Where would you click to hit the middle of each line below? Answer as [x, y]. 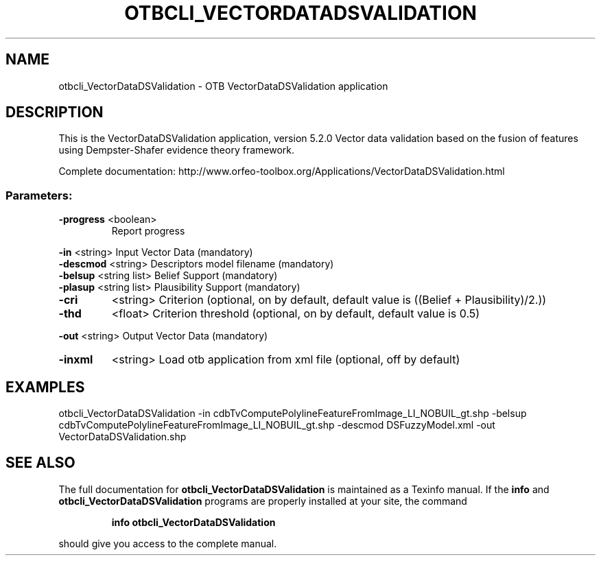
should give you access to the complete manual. [168, 543]
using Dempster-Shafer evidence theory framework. [177, 150]
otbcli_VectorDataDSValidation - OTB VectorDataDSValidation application [223, 86]
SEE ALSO [40, 463]
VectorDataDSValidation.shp [122, 437]
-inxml [76, 360]
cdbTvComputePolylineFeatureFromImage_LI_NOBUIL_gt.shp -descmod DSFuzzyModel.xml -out [277, 425]
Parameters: [39, 195]
